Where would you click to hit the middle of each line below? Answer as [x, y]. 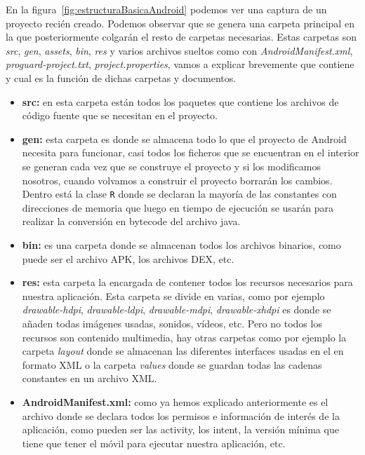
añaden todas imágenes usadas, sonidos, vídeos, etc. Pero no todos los [172, 323]
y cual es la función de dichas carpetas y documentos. [121, 77]
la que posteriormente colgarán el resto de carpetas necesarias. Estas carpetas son [181, 37]
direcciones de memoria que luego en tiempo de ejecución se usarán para [178, 207]
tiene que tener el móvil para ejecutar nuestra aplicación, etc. [154, 443]
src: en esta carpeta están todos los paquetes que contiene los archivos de [180, 101]
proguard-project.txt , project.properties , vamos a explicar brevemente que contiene [180, 64]
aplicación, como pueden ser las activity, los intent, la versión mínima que [180, 429]
